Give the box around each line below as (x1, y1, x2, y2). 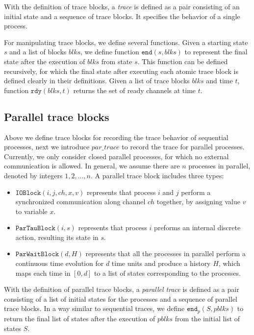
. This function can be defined (137, 56, 228, 66)
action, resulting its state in (15, 232, 99, 242)
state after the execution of (4, 56, 85, 66)
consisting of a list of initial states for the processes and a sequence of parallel (4, 293, 237, 304)
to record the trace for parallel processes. (122, 142, 245, 152)
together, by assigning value (156, 196, 240, 207)
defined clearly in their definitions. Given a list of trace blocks (4, 75, 190, 86)
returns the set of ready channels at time (73, 85, 196, 95)
